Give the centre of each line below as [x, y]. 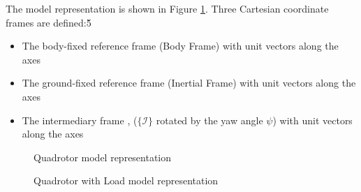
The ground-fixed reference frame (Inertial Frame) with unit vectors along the [189, 83]
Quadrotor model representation [103, 157]
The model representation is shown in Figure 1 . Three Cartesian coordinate [167, 8]
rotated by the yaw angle [209, 120]
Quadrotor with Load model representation [126, 180]
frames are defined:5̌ [49, 22]
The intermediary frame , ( [80, 120]
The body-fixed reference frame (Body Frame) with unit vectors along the [180, 46]
